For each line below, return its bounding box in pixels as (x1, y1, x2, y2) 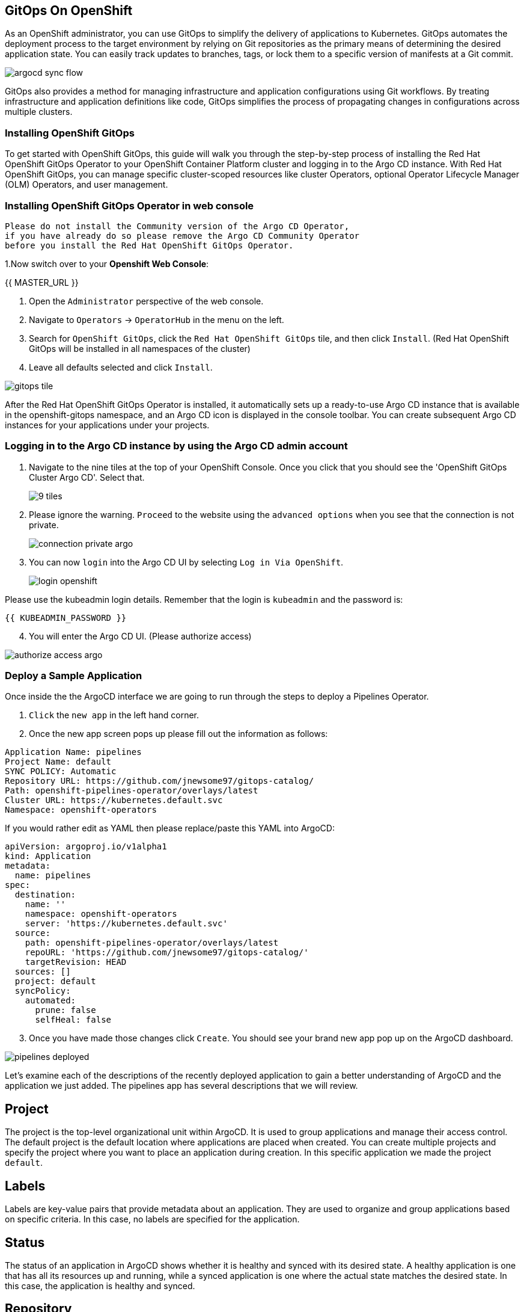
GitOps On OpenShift (5, 3, 133, 18)
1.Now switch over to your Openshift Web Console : (5, 258, 209, 269)
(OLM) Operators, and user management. (5, 179, 168, 190)
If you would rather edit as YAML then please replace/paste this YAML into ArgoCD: (5, 823, 335, 834)
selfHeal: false (35, 1015, 112, 1025)
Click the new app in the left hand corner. (29, 710, 200, 721)
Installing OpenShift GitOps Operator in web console (5, 199, 254, 212)
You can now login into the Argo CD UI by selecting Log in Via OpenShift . (29, 556, 344, 567)
